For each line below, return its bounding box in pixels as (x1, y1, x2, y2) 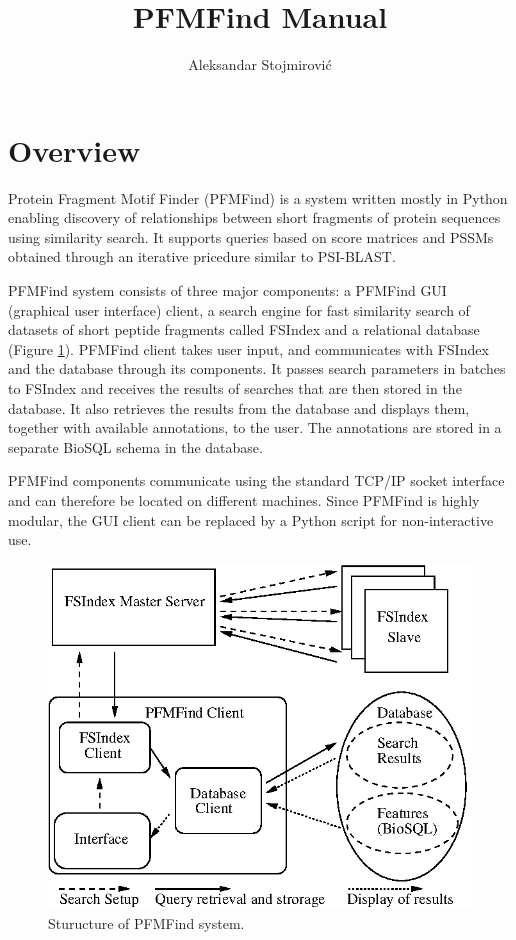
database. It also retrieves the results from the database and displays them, (8, 397, 470, 418)
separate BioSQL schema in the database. (8, 436, 263, 457)
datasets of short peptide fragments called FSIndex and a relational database (8, 319, 480, 340)
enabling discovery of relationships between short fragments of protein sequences (8, 207, 501, 228)
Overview (8, 129, 141, 170)
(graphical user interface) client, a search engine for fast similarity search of (8, 299, 470, 320)
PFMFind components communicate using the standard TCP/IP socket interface (8, 470, 505, 491)
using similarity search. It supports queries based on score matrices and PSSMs (8, 226, 494, 247)
